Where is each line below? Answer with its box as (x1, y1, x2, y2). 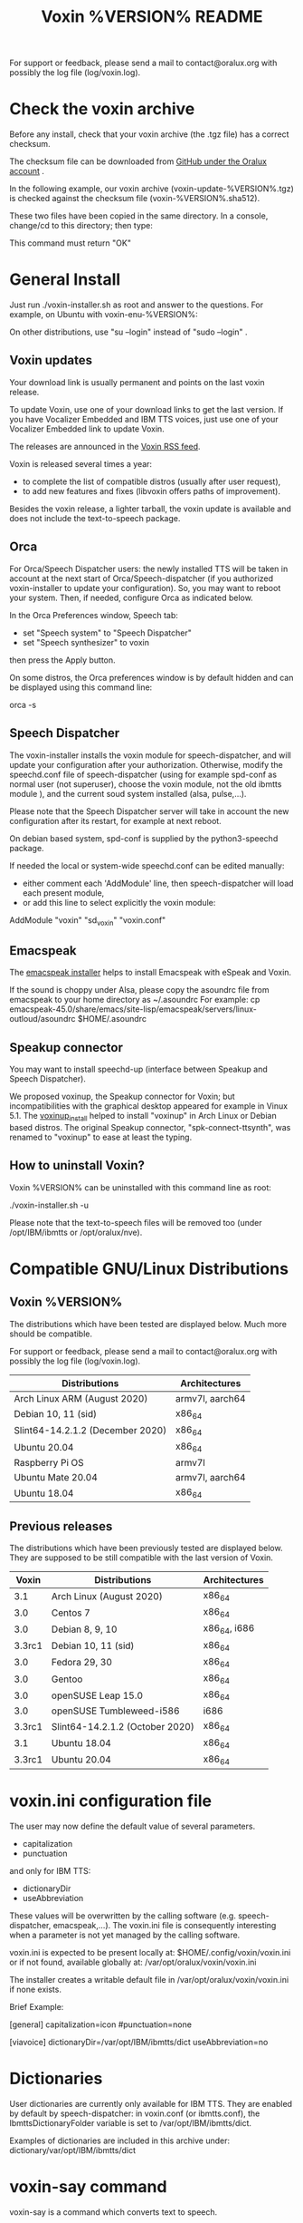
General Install (9, 269, 121, 290)
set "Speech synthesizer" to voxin (22, 636, 149, 647)
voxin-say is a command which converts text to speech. (9, 2206, 218, 2218)
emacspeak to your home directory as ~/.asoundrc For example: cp (9, 995, 260, 1005)
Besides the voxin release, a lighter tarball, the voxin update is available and (9, 503, 292, 514)
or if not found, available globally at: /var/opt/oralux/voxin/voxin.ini (9, 1956, 257, 1967)
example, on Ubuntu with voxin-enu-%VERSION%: (9, 309, 198, 320)
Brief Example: (9, 2001, 64, 2012)
